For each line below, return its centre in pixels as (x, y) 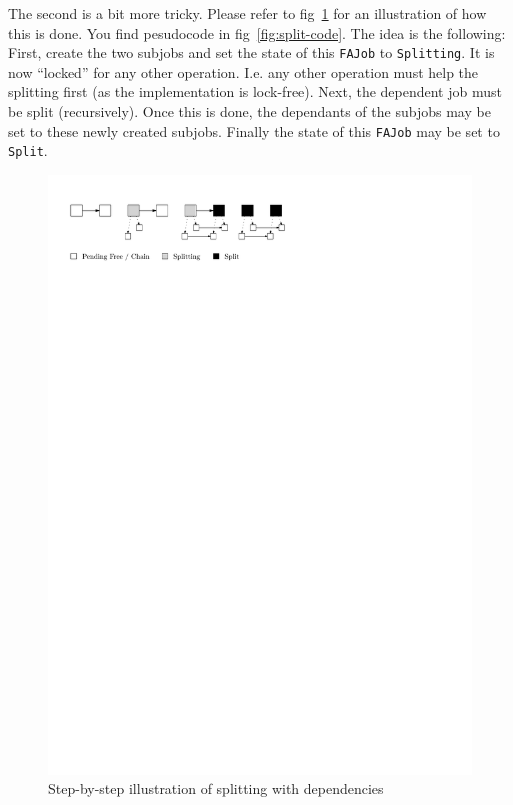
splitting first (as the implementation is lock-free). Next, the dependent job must (255, 91)
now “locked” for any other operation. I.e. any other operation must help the (243, 71)
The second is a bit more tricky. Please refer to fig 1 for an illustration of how (247, 13)
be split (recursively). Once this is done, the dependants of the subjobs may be (249, 111)
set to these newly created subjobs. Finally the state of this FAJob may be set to (254, 130)
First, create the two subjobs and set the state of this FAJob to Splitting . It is (251, 52)
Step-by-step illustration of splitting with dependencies (216, 788)
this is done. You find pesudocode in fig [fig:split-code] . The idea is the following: (257, 32)
